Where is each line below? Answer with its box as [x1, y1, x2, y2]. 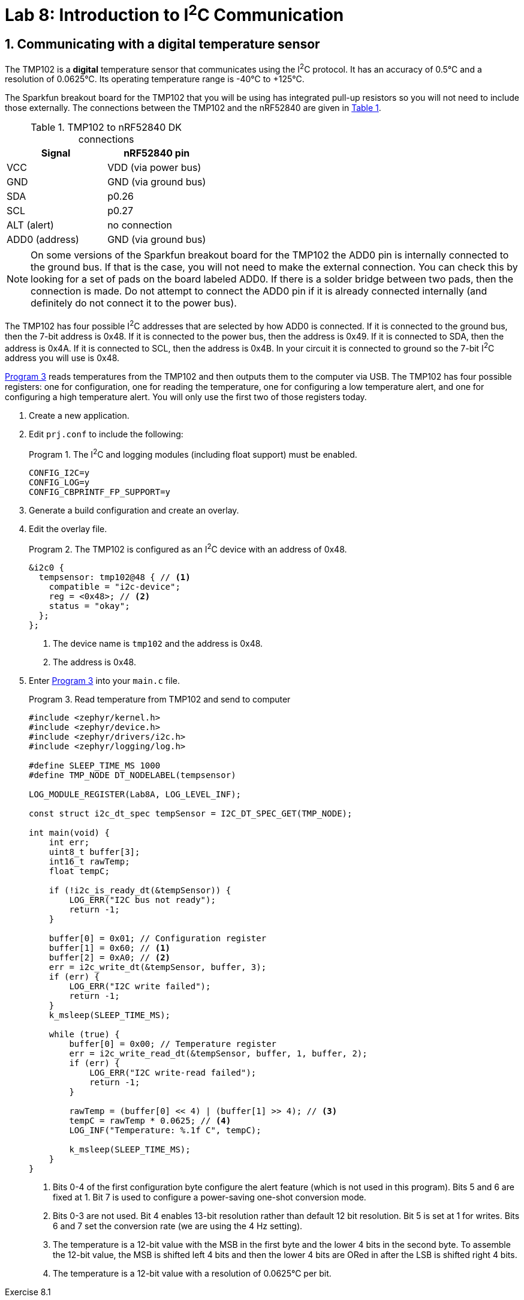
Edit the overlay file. [29, 524, 107, 535]
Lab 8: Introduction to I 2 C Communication [5, 1, 344, 26]
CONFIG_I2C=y [29, 468, 90, 478]
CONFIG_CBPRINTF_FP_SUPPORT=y [29, 487, 171, 497]
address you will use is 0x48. [5, 353, 120, 364]
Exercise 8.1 [5, 1286, 51, 1297]
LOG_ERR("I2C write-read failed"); [89, 1067, 257, 1077]
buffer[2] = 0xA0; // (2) [49, 952, 171, 962]
